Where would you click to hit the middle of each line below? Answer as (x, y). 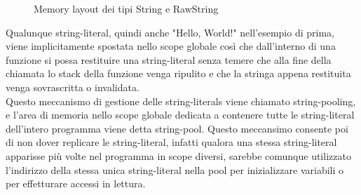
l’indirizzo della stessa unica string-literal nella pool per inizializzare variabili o (175, 169)
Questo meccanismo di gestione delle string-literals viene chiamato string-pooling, (181, 101)
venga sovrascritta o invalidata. (73, 87)
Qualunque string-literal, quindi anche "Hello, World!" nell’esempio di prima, (170, 32)
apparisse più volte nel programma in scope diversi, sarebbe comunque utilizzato (178, 155)
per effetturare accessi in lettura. (76, 183)
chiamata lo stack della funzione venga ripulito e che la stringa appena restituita (178, 73)
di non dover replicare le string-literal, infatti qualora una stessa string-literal (171, 142)
